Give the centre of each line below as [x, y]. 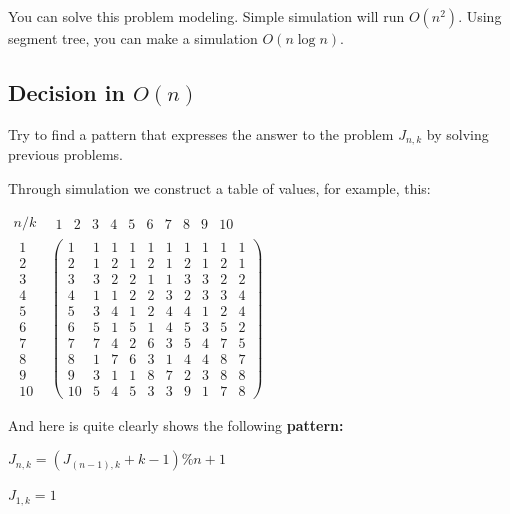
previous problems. [65, 154]
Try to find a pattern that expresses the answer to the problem [201, 133]
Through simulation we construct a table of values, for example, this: [219, 187]
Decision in [66, 91]
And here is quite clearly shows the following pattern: [176, 424]
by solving [457, 133]
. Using [480, 16]
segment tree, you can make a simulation [133, 38]
